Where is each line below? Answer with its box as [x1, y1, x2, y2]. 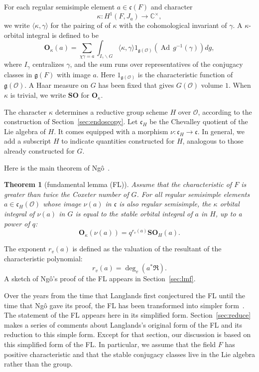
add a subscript [4, 136, 51, 146]
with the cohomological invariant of [119, 20, 227, 30]
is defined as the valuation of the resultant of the [72, 243, 222, 254]
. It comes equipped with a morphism [54, 126, 168, 136]
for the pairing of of [50, 20, 111, 30]
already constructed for [4, 146, 75, 156]
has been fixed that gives [98, 80, 174, 90]
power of [4, 218, 30, 228]
